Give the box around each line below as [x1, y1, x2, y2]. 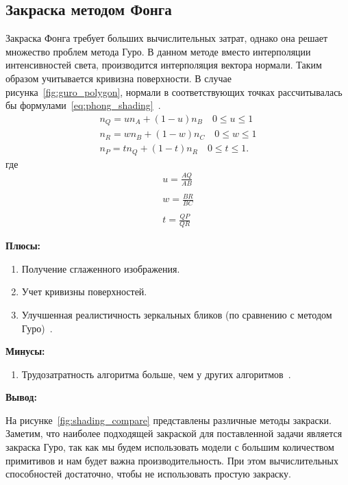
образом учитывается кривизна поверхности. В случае [5, 71, 232, 85]
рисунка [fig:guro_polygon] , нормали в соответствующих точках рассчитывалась [5, 84, 343, 99]
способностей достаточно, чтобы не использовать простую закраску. [5, 467, 291, 481]
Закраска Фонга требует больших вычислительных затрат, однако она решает [5, 31, 328, 45]
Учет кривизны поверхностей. [21, 284, 147, 299]
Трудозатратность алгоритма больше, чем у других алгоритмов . [21, 366, 291, 381]
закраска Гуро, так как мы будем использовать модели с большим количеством [5, 440, 334, 454]
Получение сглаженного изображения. [21, 261, 180, 275]
